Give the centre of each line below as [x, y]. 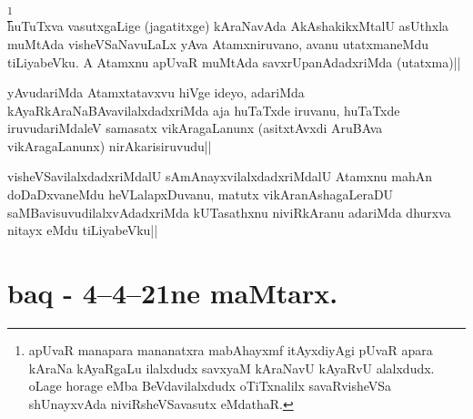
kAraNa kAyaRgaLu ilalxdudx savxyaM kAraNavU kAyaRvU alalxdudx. [231, 368]
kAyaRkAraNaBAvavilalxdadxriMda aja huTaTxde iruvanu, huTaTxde [204, 110]
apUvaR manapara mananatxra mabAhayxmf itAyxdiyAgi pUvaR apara [231, 349]
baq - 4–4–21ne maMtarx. [173, 293]
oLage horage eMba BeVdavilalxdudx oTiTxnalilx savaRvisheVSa [210, 386]
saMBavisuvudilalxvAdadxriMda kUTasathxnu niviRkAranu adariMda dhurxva [229, 212]
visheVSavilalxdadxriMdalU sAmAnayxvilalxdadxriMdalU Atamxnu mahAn [220, 176]
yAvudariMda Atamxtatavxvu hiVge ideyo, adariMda [156, 92]
